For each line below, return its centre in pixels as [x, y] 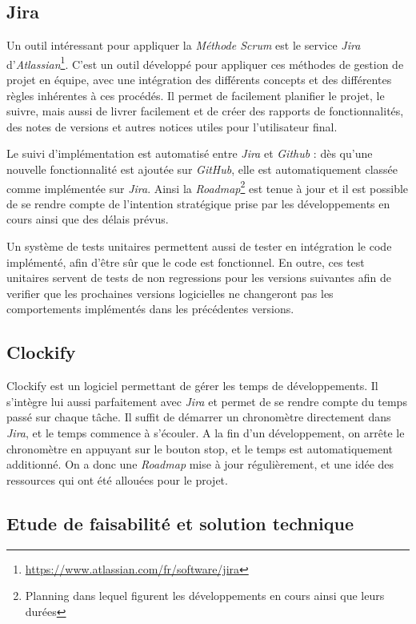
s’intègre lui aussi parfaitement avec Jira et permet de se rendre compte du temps [207, 401]
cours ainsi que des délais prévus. [88, 219]
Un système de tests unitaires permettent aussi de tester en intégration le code [199, 246]
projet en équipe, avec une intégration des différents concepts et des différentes [199, 80]
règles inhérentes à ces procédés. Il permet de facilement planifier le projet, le [196, 95]
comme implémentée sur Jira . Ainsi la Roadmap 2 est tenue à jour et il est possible [208, 187]
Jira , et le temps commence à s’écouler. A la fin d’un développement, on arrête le [206, 433]
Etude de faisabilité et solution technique [180, 523]
